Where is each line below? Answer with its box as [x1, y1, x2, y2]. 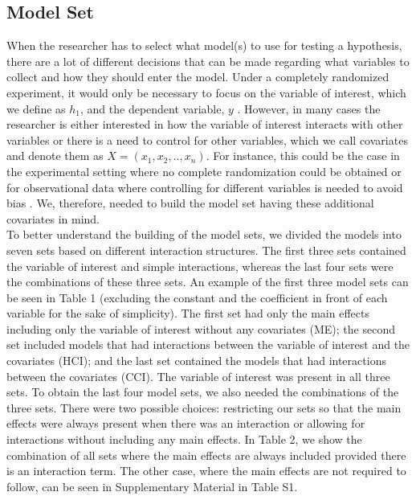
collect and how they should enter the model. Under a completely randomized [6, 68, 389, 85]
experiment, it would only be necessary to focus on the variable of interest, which [6, 84, 406, 100]
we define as [6, 100, 66, 117]
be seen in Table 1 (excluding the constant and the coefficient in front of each [6, 289, 388, 305]
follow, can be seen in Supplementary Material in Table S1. [6, 477, 298, 494]
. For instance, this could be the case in [206, 147, 400, 164]
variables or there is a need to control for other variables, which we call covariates [6, 131, 408, 148]
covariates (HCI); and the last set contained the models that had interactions [6, 352, 386, 369]
